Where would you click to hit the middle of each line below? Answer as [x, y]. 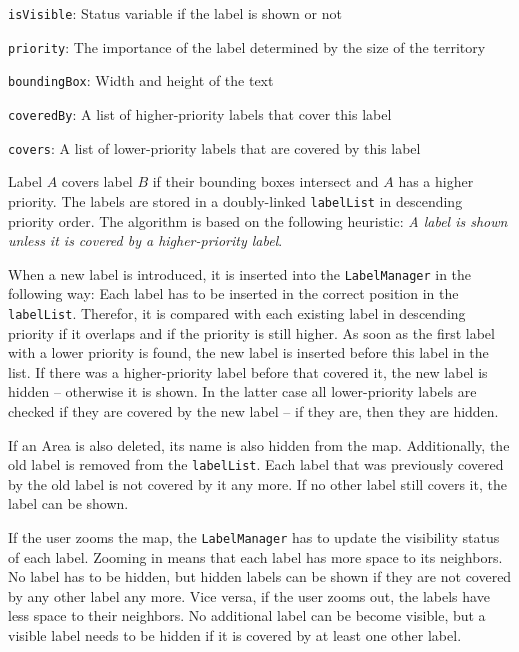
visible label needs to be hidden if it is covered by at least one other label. [235, 635]
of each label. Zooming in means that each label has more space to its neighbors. [255, 556]
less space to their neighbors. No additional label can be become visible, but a [247, 615]
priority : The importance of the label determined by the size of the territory [247, 46]
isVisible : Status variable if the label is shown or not [175, 13]
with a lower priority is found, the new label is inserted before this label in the [248, 352]
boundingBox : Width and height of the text [141, 80]
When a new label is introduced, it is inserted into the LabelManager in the [240, 273]
